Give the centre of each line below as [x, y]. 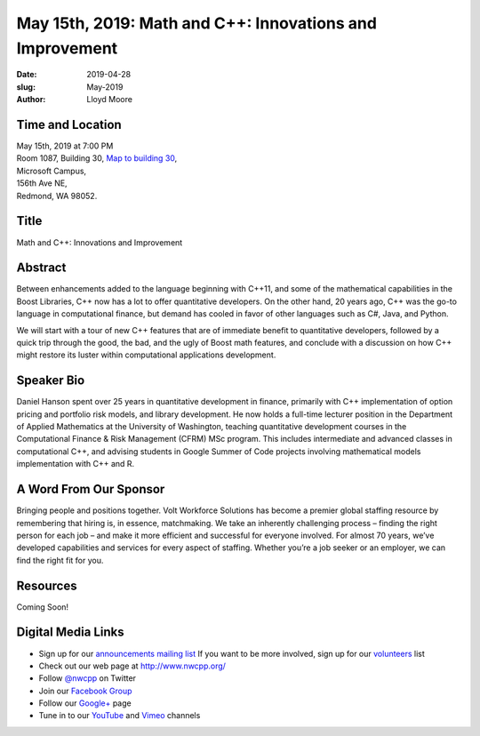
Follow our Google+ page [85, 703]
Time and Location [69, 124]
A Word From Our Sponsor [91, 489]
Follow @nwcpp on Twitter [88, 678]
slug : [26, 87]
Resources [47, 585]
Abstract [41, 268]
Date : [27, 75]
